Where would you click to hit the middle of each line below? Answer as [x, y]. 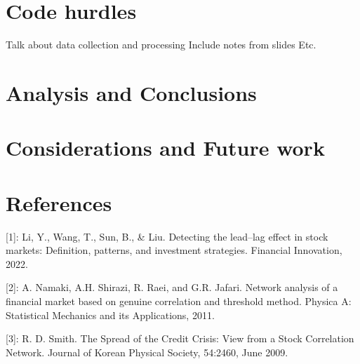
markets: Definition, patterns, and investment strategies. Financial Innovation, [174, 250]
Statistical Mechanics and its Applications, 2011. [110, 315]
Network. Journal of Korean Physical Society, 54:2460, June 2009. [147, 352]
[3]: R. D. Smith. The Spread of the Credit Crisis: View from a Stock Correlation [180, 338]
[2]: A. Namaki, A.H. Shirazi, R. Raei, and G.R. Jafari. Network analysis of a [172, 287]
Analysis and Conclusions [131, 92]
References [59, 202]
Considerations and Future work [165, 148]
